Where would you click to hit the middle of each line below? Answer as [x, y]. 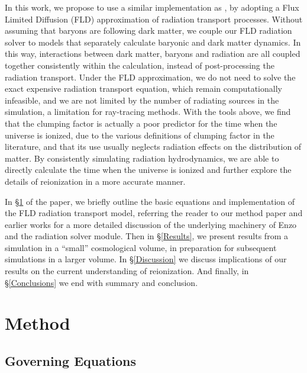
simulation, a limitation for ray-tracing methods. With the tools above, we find [148, 112]
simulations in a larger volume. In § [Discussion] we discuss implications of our [146, 259]
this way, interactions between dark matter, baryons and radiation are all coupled [153, 54]
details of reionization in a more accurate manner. [95, 181]
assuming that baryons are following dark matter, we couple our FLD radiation [148, 30]
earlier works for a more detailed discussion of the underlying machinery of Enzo [151, 224]
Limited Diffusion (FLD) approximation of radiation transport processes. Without [154, 19]
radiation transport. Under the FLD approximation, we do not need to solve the [150, 77]
